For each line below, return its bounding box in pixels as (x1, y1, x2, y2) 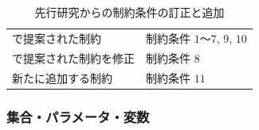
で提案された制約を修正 (12, 49, 135, 66)
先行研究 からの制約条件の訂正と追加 (34, 4, 225, 20)
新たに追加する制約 (12, 69, 112, 86)
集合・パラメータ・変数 (6, 106, 150, 126)
